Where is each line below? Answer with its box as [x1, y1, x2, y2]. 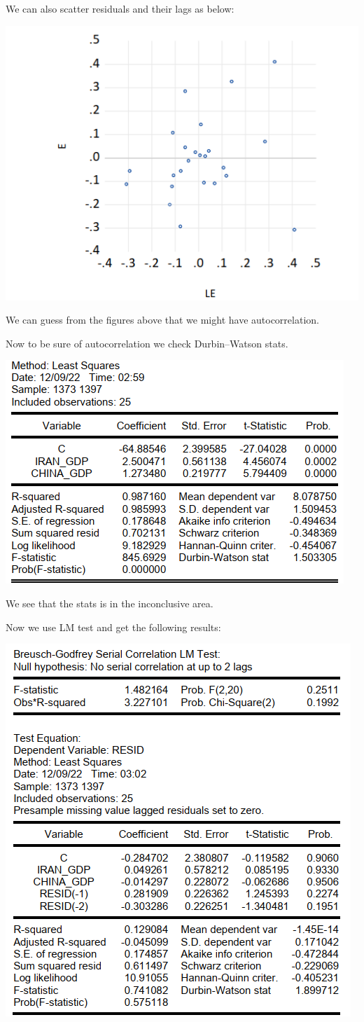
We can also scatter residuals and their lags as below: [6, 1, 234, 15]
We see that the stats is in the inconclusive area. [6, 596, 213, 611]
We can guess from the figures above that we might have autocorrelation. [6, 312, 319, 327]
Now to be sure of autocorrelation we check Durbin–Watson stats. [6, 336, 288, 350]
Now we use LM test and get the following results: [6, 619, 221, 634]
